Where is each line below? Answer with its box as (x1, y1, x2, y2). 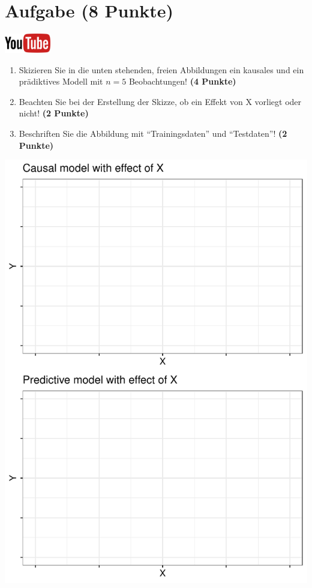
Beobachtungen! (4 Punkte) (128, 75, 236, 88)
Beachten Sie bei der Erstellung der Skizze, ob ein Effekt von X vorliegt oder (19, 95, 302, 107)
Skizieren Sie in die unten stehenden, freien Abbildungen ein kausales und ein (19, 63, 304, 76)
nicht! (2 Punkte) (19, 107, 89, 119)
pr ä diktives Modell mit (19, 75, 103, 88)
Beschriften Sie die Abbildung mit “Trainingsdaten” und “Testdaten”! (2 (19, 127, 287, 139)
